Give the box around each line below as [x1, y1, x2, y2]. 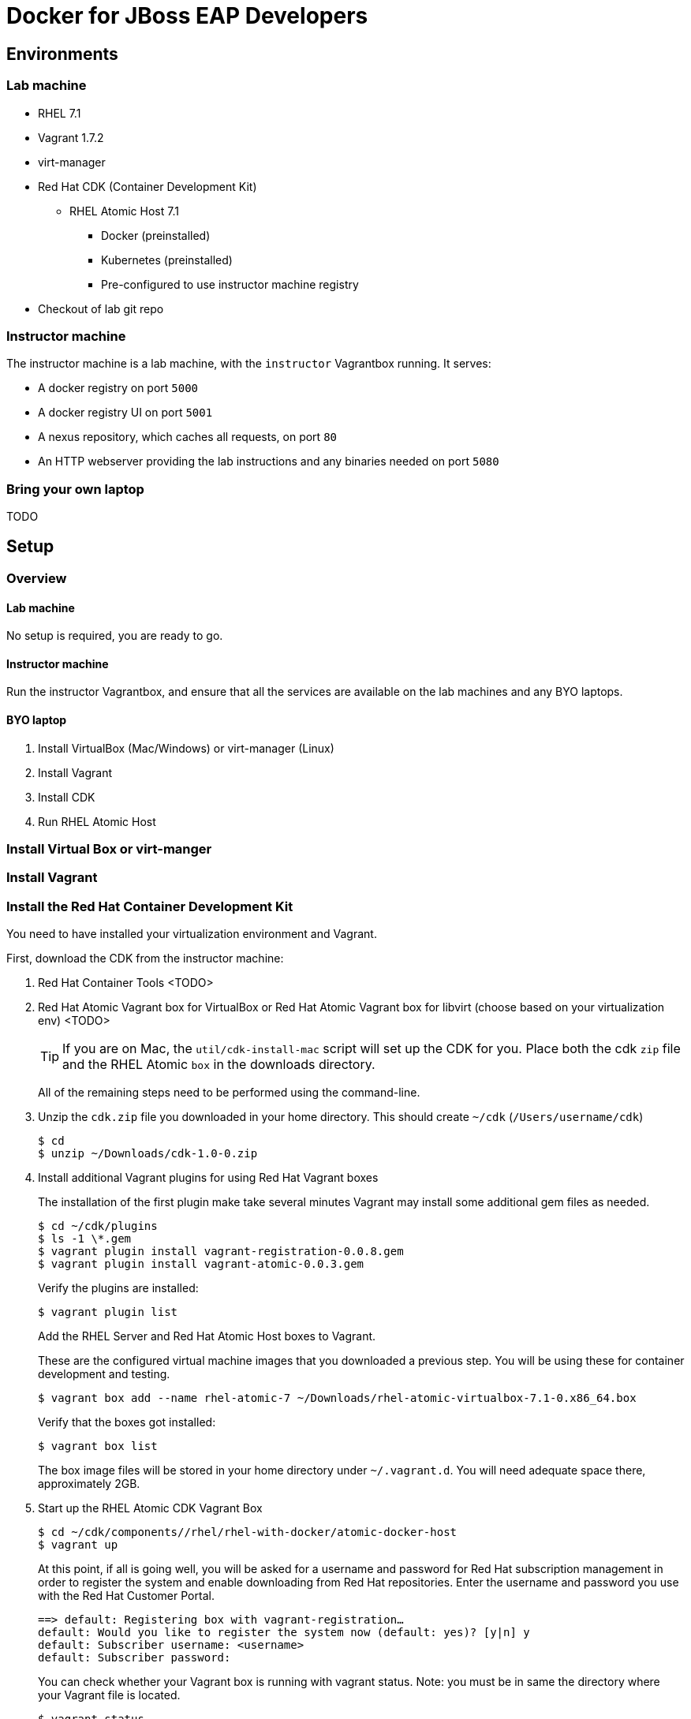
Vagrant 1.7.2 [38, 130, 104, 144]
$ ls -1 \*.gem [38, 1232, 132, 1246]
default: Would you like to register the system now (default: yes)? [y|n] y [38, 1626, 530, 1639]
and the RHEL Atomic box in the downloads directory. [62, 1056, 375, 1073]
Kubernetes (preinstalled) [101, 252, 233, 267]
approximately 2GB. [38, 1477, 140, 1491]
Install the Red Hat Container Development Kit [6, 898, 293, 914]
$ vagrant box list [38, 1440, 158, 1453]
